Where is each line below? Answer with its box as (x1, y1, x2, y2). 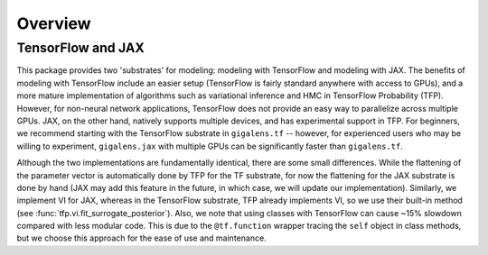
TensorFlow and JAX (16, 40, 145, 56)
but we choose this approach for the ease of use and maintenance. (16, 232, 267, 243)
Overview (16, 14, 91, 33)
